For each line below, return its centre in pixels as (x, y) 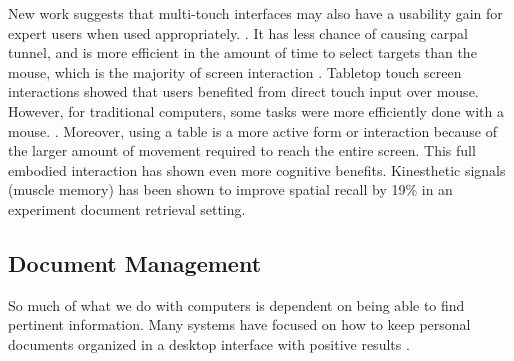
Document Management (135, 262)
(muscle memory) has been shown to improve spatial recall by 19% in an (230, 189)
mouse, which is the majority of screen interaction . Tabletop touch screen (235, 71)
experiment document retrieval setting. (127, 208)
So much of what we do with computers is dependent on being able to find (236, 304)
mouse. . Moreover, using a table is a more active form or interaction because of (252, 130)
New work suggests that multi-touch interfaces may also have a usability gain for (255, 13)
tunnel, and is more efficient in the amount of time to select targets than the (242, 52)
